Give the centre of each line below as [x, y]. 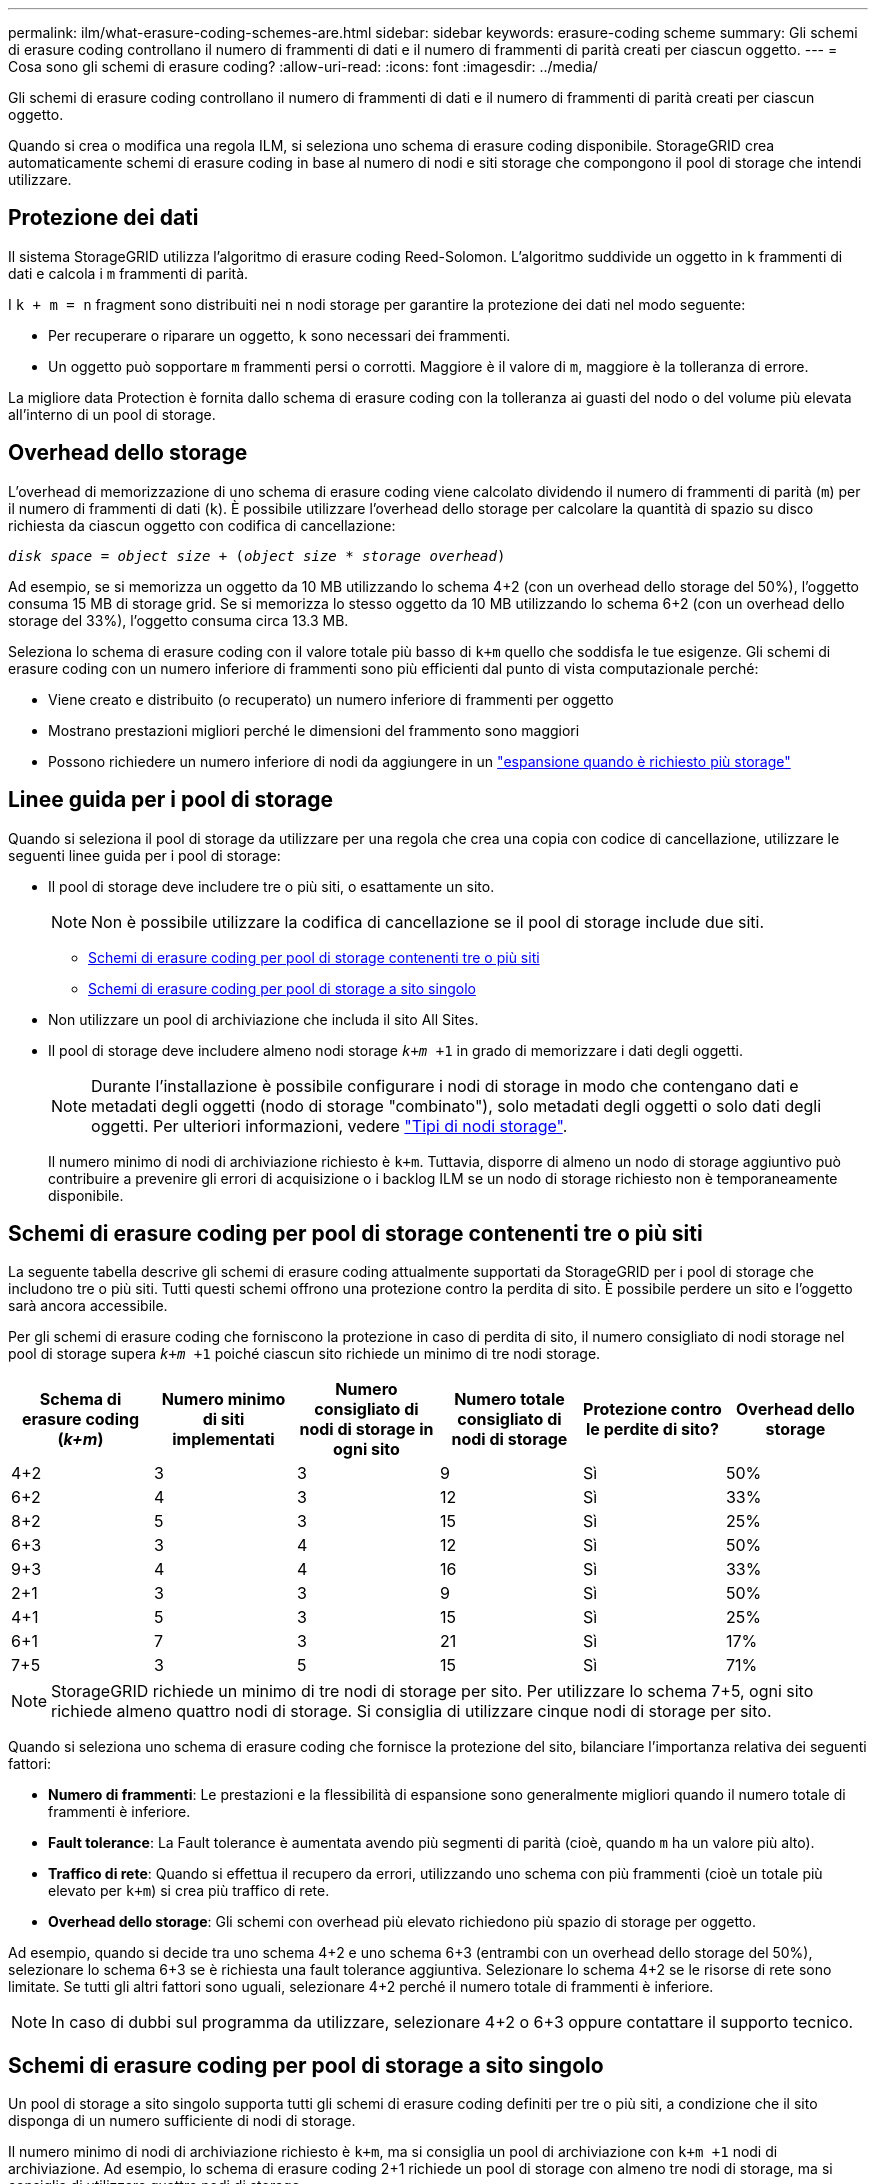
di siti [223, 1419]
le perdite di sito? [652, 1429]
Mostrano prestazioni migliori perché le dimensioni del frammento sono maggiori [314, 730]
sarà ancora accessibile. [88, 1306]
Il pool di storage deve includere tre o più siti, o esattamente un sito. [271, 886]
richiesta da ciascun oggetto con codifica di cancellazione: [202, 525]
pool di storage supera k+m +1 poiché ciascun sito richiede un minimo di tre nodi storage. [304, 1354]
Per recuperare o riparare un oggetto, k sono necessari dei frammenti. [279, 335]
